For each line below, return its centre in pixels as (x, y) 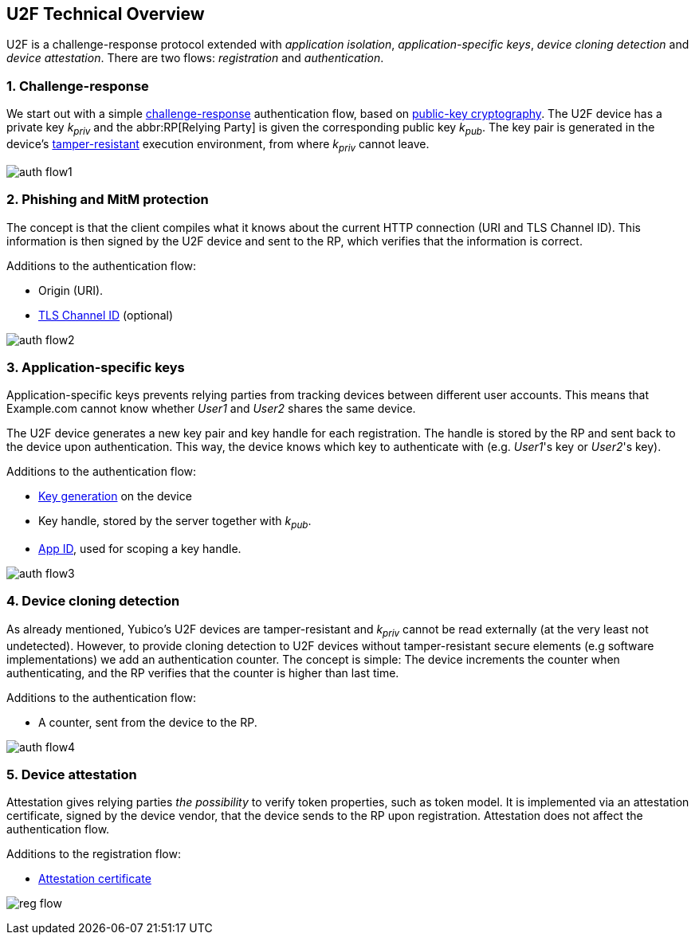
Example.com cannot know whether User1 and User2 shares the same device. (211, 409)
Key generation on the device (115, 496)
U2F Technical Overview (106, 14)
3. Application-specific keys (96, 367)
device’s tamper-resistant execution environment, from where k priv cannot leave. (218, 145)
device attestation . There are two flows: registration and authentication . (195, 58)
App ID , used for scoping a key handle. (140, 549)
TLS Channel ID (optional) (106, 315)
